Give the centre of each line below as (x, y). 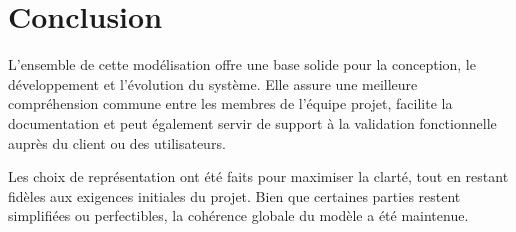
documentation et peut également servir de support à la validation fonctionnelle (252, 122)
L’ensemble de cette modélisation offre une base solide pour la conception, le (242, 64)
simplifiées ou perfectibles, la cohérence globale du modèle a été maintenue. (238, 215)
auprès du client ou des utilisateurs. (117, 142)
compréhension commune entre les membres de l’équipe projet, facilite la (230, 103)
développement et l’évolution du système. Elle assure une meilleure (213, 83)
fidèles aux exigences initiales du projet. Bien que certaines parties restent (234, 195)
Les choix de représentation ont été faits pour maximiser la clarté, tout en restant (258, 176)
